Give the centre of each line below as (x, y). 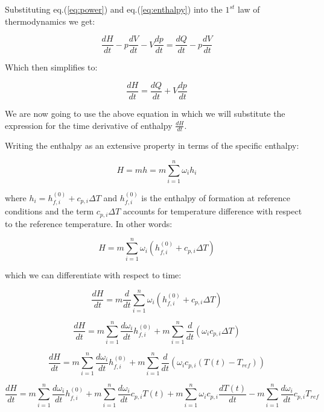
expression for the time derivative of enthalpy (89, 125)
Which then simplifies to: (51, 67)
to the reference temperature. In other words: (89, 223)
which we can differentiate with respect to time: (93, 275)
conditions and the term (49, 211)
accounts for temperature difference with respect (212, 211)
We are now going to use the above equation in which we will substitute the (145, 113)
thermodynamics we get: (50, 21)
